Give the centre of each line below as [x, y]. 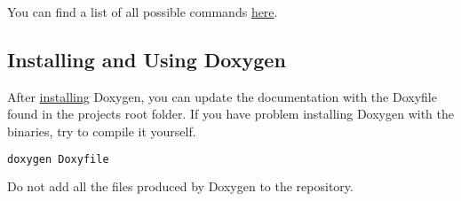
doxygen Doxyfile [58, 159]
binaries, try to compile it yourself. [102, 131]
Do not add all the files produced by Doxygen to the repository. [180, 186]
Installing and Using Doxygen [147, 59]
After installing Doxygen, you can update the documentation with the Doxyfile [222, 96]
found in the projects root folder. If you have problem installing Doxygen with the [231, 114]
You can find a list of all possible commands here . [143, 12]
